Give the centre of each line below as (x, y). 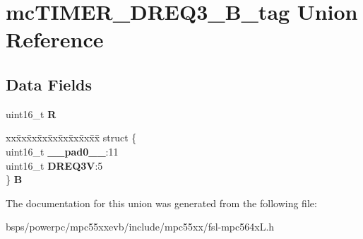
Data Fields (49, 84)
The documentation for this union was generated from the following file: (161, 203)
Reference (55, 39)
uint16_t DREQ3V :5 (54, 165)
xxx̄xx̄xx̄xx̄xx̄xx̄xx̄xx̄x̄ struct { (71, 138)
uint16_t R (31, 113)
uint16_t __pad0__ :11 (62, 151)
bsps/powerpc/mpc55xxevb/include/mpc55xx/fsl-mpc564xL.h (140, 227)
